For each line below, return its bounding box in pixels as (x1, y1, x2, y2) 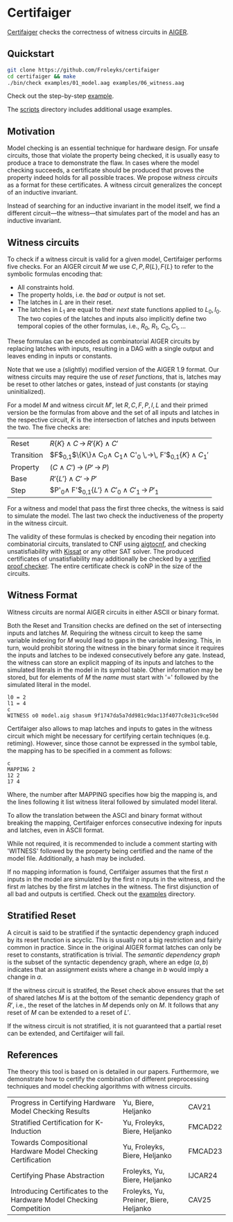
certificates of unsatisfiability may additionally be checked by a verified (7, 554, 211, 563)
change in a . (7, 973, 43, 981)
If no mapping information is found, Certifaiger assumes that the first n (7, 867, 209, 876)
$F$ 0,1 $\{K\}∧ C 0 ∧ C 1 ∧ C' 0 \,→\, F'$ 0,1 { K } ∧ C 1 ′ (49, 449, 209, 461)
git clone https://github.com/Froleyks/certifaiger (7, 66, 159, 74)
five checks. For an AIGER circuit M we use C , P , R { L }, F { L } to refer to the (7, 263, 214, 270)
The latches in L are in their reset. (17, 298, 113, 306)
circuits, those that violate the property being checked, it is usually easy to (7, 151, 220, 160)
